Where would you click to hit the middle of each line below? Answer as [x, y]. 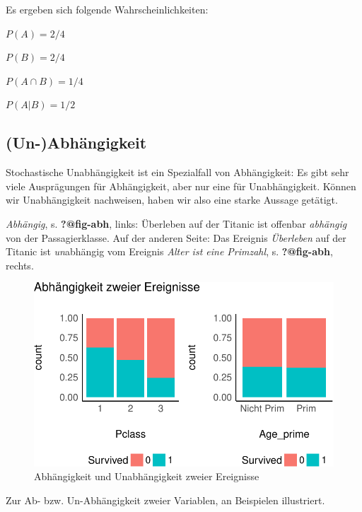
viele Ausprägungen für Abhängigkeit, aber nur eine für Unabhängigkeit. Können [181, 186]
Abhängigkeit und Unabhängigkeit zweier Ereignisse [147, 476]
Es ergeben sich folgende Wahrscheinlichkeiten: [107, 9]
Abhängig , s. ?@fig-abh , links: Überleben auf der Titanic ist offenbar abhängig [176, 223]
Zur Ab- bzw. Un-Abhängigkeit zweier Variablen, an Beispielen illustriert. [165, 500]
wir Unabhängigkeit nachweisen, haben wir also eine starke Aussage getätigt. [172, 200]
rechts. [20, 265]
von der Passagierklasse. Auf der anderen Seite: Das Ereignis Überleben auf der [176, 237]
